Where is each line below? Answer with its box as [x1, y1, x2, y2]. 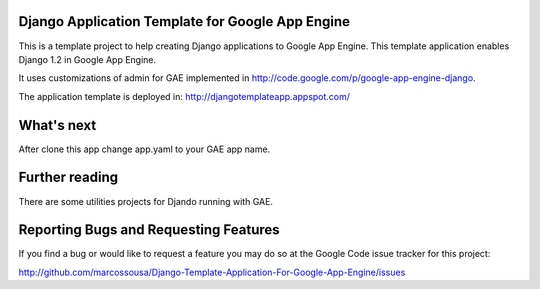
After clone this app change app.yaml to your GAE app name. [18, 143, 271, 155]
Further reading [18, 169, 119, 186]
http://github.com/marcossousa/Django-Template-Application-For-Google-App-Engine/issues [18, 266, 406, 278]
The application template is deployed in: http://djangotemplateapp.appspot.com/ [18, 90, 350, 102]
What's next [18, 116, 97, 134]
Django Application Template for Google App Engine [18, 13, 350, 30]
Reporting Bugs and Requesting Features [18, 221, 280, 239]
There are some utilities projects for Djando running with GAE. [18, 195, 274, 207]
